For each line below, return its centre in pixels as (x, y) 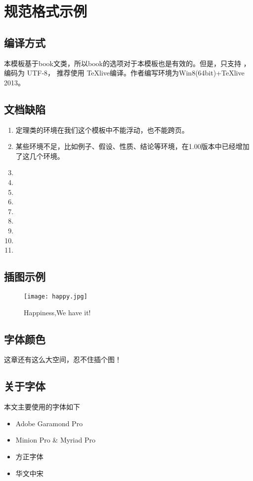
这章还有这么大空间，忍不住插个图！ (63, 359)
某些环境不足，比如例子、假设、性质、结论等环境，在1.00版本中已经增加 (132, 146)
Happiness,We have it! (57, 312)
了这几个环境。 (40, 156)
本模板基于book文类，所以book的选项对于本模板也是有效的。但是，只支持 (123, 63)
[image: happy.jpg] (56, 296)
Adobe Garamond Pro (49, 423)
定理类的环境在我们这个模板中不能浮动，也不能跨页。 (102, 129)
